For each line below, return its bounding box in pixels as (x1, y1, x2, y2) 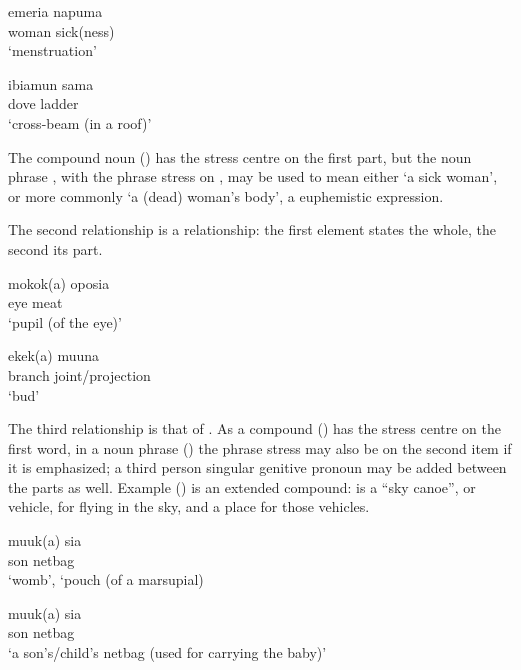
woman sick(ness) (8, 20, 115, 41)
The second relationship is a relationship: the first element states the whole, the (8, 219, 496, 240)
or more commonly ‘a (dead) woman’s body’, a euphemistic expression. (8, 185, 444, 206)
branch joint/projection (8, 364, 151, 385)
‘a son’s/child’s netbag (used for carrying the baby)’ (8, 642, 327, 663)
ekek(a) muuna (8, 345, 99, 366)
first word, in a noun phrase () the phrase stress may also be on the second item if (8, 437, 512, 458)
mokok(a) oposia (8, 272, 110, 293)
